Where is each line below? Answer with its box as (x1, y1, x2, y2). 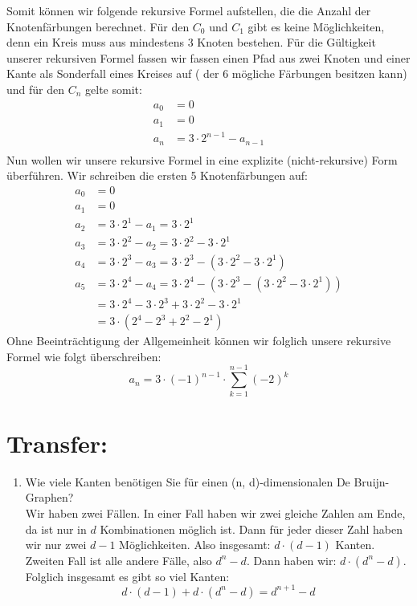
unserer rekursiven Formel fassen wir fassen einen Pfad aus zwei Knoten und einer (6, 49, 411, 66)
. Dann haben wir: (246, 551, 337, 568)
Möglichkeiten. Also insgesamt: (119, 536, 271, 553)
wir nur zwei (25, 536, 87, 553)
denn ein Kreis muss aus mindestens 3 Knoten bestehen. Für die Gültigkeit (6, 34, 376, 51)
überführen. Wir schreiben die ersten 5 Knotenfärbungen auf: (6, 167, 308, 184)
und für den (6, 80, 65, 97)
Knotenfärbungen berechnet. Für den (6, 18, 190, 35)
